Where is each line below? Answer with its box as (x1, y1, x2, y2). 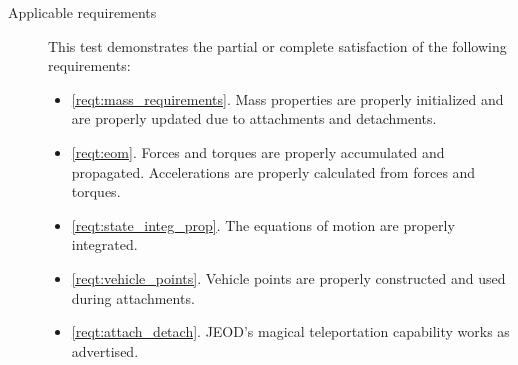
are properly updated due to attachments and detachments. (71, 108, 437, 129)
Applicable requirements (8, 2, 157, 22)
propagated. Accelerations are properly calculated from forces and (71, 161, 476, 182)
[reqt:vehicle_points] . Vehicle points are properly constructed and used (71, 267, 506, 288)
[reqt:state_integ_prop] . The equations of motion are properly (71, 214, 455, 235)
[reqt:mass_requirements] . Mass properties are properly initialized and (71, 88, 504, 109)
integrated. (71, 234, 138, 255)
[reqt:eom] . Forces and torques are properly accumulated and (71, 141, 445, 162)
